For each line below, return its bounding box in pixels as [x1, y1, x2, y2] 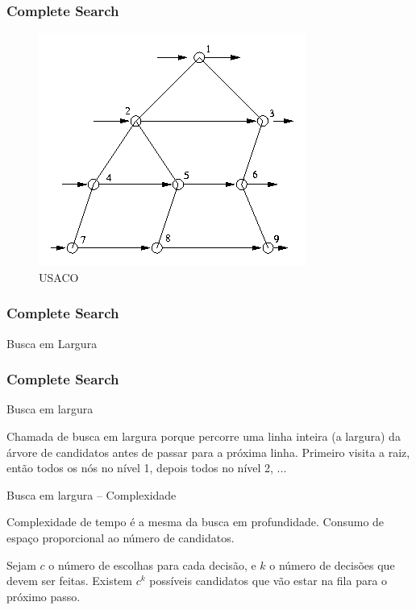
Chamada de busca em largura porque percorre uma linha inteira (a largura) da [6, 428, 401, 445]
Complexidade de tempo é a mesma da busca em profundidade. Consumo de [6, 513, 385, 530]
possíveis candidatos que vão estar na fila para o [149, 572, 388, 589]
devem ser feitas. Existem [6, 572, 132, 589]
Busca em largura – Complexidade [6, 486, 177, 503]
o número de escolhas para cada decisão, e [48, 556, 256, 573]
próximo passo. [6, 587, 81, 604]
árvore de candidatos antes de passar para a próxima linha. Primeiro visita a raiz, [6, 443, 410, 460]
